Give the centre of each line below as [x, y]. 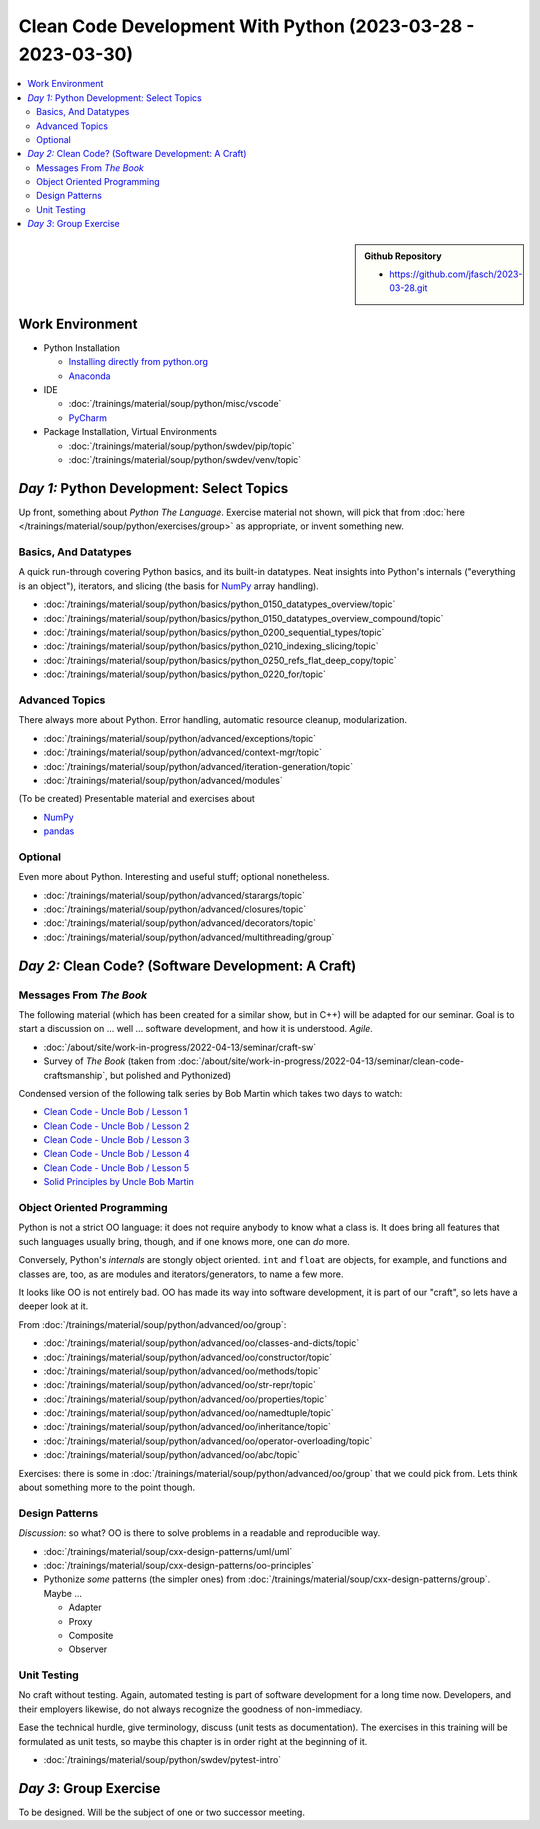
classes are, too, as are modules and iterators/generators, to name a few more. [181, 1274]
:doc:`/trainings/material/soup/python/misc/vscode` [175, 404]
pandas [59, 831]
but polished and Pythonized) [171, 1075]
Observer [88, 1649]
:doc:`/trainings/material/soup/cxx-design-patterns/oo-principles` [179, 1565]
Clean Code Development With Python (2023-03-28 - [246, 26]
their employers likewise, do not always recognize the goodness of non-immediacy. [190, 1709]
